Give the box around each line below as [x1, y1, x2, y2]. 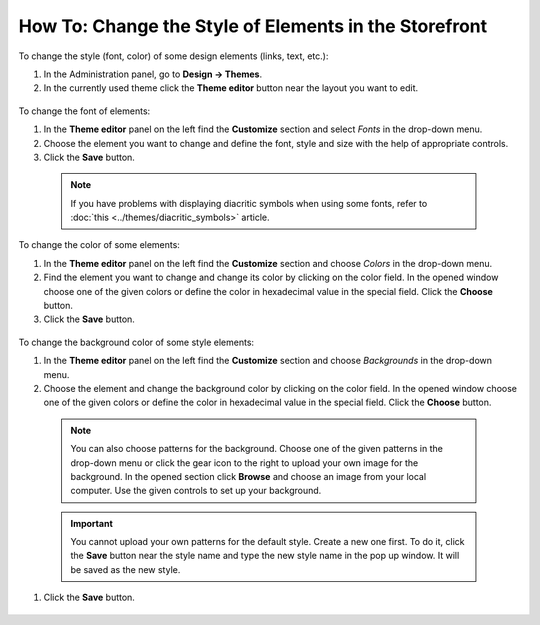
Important [70, 517, 114, 529]
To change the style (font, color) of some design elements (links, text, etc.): [18, 50, 329, 62]
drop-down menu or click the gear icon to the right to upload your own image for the [70, 456, 419, 469]
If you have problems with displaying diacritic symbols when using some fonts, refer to [70, 197, 428, 209]
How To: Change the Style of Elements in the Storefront [18, 15, 488, 37]
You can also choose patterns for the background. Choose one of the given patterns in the [70, 443, 444, 455]
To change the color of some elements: [18, 239, 180, 251]
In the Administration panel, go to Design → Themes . [43, 68, 263, 80]
